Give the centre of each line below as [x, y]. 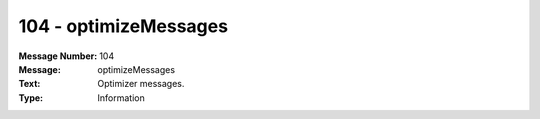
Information [121, 97]
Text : [29, 84]
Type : [31, 97]
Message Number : [58, 56]
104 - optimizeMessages [123, 26]
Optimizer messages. [141, 84]
